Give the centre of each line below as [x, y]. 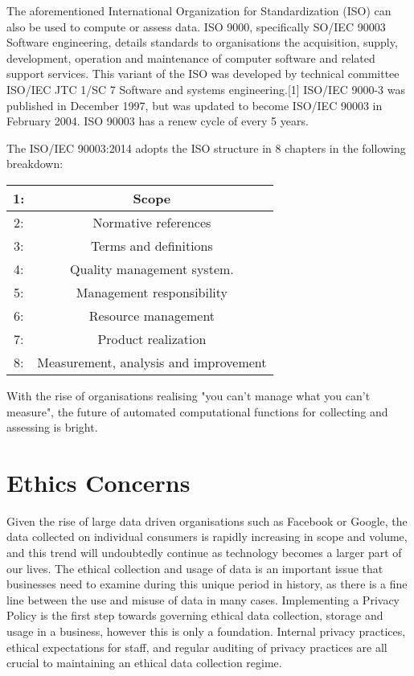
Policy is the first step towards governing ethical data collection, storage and [195, 615]
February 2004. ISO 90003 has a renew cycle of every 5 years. [158, 121]
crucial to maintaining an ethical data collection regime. [144, 663]
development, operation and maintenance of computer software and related [191, 57]
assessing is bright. [52, 427]
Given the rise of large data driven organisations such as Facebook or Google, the [207, 520]
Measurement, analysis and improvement [152, 362]
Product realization [152, 338]
